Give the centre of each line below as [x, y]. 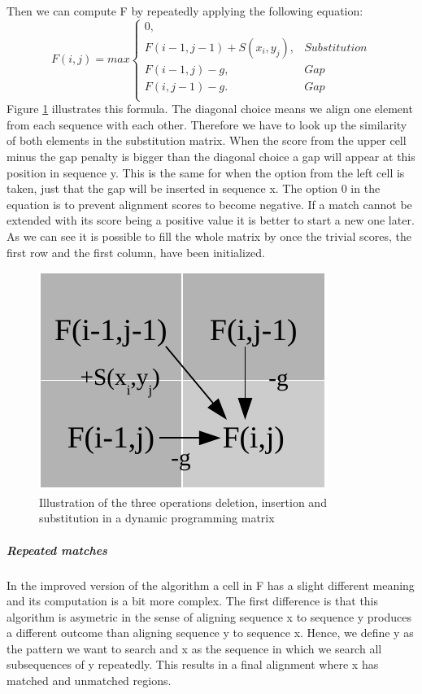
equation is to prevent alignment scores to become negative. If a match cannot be [209, 204]
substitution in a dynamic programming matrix [157, 518]
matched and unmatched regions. [89, 681]
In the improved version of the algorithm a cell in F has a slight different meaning [211, 585]
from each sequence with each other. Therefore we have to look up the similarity [207, 124]
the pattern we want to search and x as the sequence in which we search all [194, 648]
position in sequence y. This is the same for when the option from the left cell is [206, 172]
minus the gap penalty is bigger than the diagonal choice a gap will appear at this [211, 157]
